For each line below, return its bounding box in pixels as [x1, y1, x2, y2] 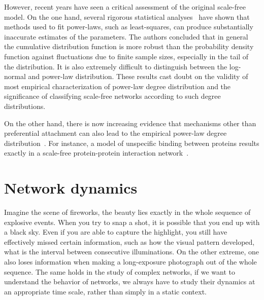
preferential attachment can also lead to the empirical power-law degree [4, 128, 227, 138]
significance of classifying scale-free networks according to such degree [4, 91, 221, 101]
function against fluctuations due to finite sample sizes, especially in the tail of [4, 51, 249, 61]
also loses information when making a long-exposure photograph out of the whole [4, 256, 257, 267]
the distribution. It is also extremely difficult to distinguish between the [4, 61, 227, 71]
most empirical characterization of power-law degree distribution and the [4, 81, 231, 91]
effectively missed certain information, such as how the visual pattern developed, [4, 236, 255, 247]
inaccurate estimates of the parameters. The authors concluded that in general [4, 31, 248, 42]
